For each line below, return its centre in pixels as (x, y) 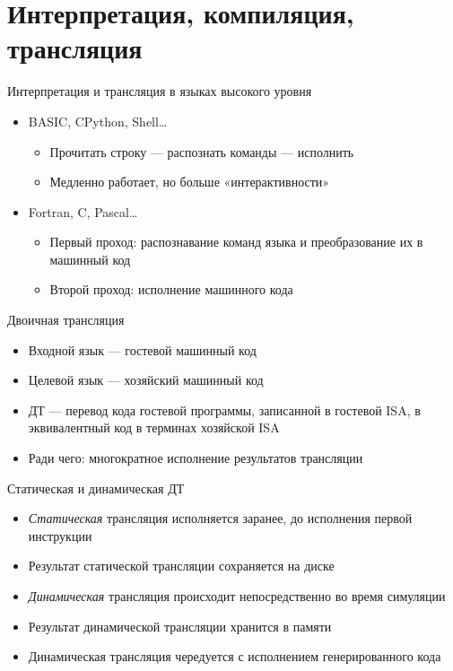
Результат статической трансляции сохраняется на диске (181, 566)
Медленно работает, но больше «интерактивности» (190, 182)
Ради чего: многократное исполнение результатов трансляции (196, 458)
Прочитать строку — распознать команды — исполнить (202, 151)
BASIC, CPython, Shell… (98, 121)
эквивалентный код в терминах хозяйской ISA (154, 427)
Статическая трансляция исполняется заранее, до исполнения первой (220, 518)
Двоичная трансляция (66, 320)
